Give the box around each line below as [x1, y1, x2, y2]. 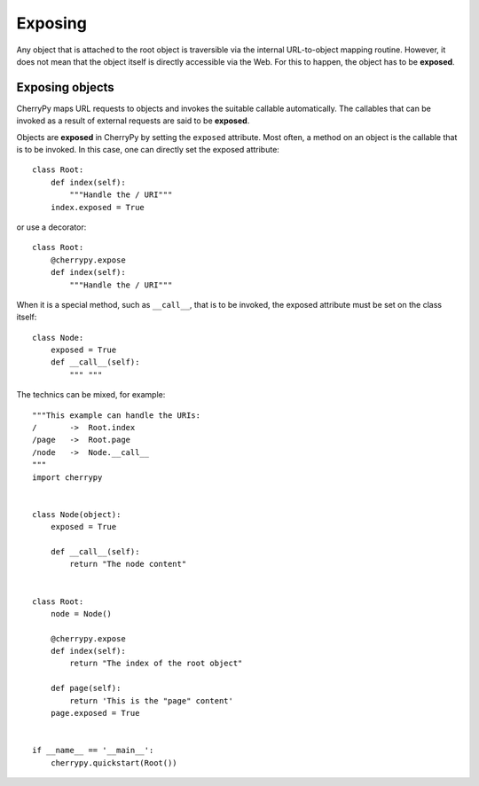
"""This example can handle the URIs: [32, 410, 201, 421]
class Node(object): [32, 509, 122, 519]
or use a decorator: [16, 222, 87, 232]
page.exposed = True [50, 708, 140, 719]
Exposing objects [16, 80, 114, 95]
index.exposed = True [50, 202, 145, 212]
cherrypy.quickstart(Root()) [50, 758, 177, 767]
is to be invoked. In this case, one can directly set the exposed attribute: [16, 145, 279, 155]
